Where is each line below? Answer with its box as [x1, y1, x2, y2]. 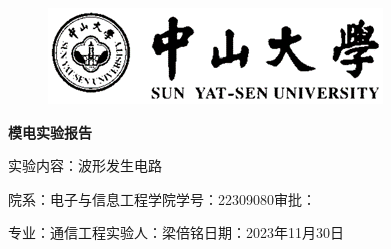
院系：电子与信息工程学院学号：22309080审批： [8, 188, 316, 209]
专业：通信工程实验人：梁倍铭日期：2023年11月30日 [8, 222, 344, 243]
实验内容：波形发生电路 [8, 155, 162, 176]
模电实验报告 [8, 121, 92, 142]
